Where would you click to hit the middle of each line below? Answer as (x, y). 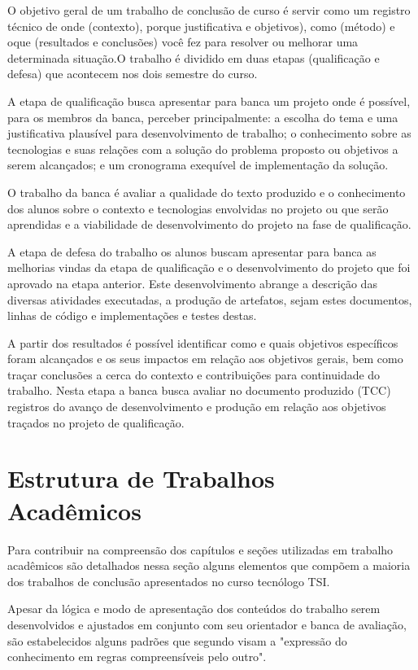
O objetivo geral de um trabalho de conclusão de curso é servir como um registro (209, 10)
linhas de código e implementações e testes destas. (132, 315)
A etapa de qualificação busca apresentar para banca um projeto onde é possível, (209, 101)
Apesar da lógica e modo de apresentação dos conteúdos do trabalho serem (194, 609)
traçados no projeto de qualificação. (96, 422)
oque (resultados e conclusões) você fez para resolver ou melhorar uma (183, 42)
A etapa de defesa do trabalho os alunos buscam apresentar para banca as (192, 251)
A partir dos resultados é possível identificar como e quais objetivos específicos (203, 342)
